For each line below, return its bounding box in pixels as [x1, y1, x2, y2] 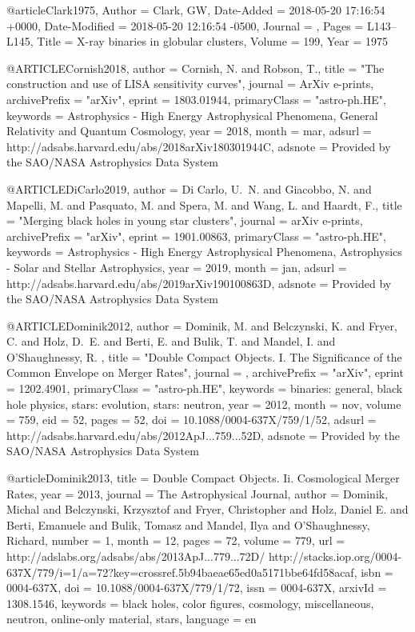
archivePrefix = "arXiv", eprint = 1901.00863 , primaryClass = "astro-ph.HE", [6, 227, 386, 244]
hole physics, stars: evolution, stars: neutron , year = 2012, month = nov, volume [6, 395, 401, 412]
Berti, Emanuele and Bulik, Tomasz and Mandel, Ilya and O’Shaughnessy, [6, 516, 370, 533]
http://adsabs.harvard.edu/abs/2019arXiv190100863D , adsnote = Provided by [6, 274, 392, 291]
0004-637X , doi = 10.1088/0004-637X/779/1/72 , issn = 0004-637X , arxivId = [6, 579, 387, 596]
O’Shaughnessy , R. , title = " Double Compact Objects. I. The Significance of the [6, 348, 402, 365]
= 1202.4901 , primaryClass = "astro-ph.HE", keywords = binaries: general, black [6, 380, 403, 397]
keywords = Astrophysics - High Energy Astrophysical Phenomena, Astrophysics [6, 243, 402, 260]
